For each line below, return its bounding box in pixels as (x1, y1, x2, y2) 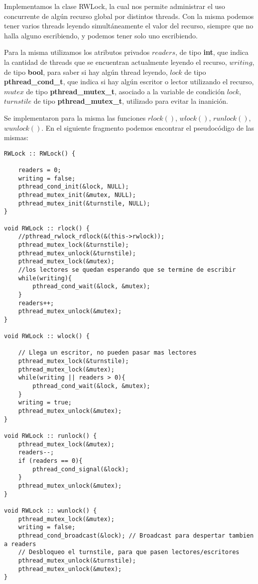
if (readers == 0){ (18, 457, 83, 464)
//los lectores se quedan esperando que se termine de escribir (18, 266, 236, 273)
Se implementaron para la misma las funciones (4, 112, 146, 123)
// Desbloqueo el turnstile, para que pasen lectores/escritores (18, 549, 240, 556)
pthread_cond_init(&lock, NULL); (18, 183, 129, 191)
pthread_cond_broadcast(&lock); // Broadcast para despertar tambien (18, 532, 254, 539)
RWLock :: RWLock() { (4, 150, 76, 157)
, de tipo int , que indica (175, 47, 249, 57)
